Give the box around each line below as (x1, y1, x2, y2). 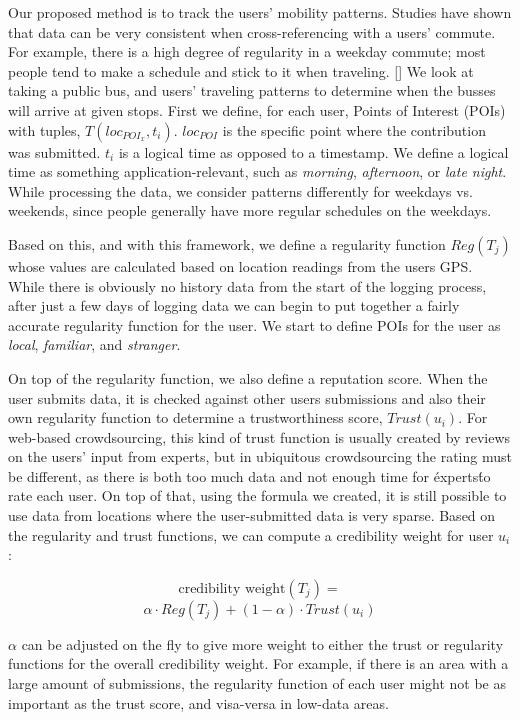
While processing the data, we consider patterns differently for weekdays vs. (8, 180, 473, 201)
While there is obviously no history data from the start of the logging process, (8, 275, 487, 296)
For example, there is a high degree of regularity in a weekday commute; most (8, 41, 486, 62)
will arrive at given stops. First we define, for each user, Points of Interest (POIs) (8, 99, 506, 120)
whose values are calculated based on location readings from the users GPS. (8, 255, 473, 276)
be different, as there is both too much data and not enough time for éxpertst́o (8, 465, 491, 486)
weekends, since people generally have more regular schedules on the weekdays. (8, 200, 492, 221)
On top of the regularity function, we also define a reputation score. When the (8, 367, 488, 388)
